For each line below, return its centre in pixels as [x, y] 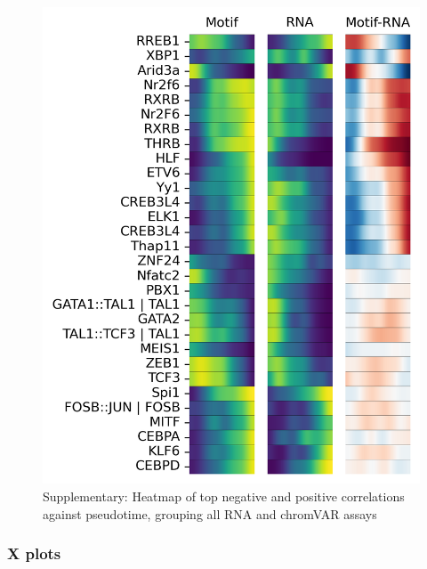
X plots [34, 553]
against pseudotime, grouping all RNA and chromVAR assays [210, 513]
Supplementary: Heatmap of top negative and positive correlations [224, 496]
